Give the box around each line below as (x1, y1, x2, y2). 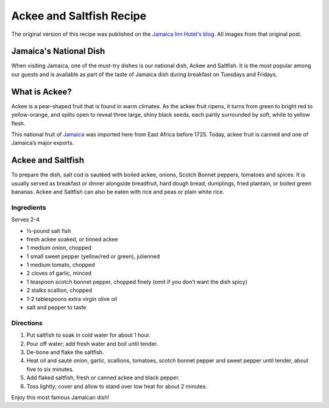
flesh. (11, 119, 26, 127)
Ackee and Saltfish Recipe (11, 9, 147, 22)
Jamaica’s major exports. (11, 139, 74, 147)
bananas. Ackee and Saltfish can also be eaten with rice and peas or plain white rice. (11, 188, 225, 195)
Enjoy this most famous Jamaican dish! (11, 393, 110, 401)
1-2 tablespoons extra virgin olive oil (26, 295, 118, 302)
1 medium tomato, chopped (26, 261, 95, 269)
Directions (11, 319, 43, 327)
